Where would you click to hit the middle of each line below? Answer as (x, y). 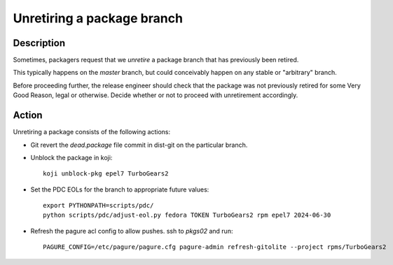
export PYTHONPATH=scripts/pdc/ (98, 206)
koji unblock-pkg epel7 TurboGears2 (106, 174)
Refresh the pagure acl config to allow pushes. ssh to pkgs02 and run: (132, 231)
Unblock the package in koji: (71, 157)
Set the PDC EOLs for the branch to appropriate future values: (120, 189)
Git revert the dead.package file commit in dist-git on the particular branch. (139, 145)
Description (39, 43)
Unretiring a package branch (98, 18)
